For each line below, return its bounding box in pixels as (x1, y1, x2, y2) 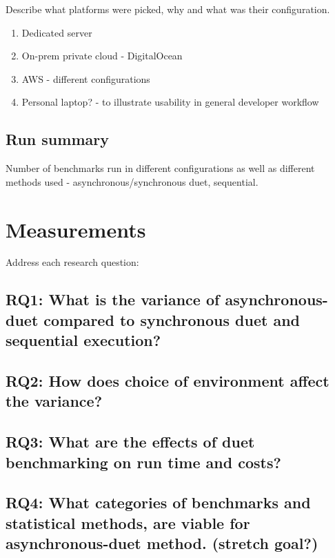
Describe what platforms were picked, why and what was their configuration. (6, 2, 330, 16)
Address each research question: (6, 255, 139, 269)
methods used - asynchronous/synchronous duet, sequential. (6, 174, 258, 189)
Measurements (6, 215, 146, 243)
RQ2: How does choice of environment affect (6, 370, 329, 392)
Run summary (6, 128, 109, 150)
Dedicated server (21, 25, 92, 39)
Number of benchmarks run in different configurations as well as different (6, 161, 315, 175)
